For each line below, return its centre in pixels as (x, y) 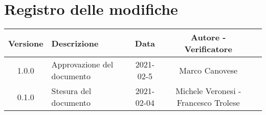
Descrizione (75, 43)
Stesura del (71, 91)
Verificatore (208, 49)
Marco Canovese (208, 70)
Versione (26, 43)
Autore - (208, 37)
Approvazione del (82, 64)
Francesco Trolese (208, 103)
